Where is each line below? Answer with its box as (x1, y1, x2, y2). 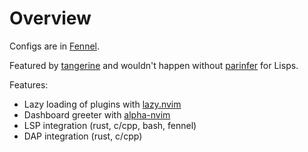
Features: (9, 78, 49, 91)
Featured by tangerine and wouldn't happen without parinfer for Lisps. (9, 59, 299, 71)
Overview (9, 7, 92, 30)
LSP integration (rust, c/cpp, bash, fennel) (23, 119, 197, 131)
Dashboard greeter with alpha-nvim (23, 108, 171, 121)
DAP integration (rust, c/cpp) (23, 130, 143, 142)
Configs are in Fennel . (9, 40, 100, 52)
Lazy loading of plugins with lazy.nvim (23, 98, 182, 110)
